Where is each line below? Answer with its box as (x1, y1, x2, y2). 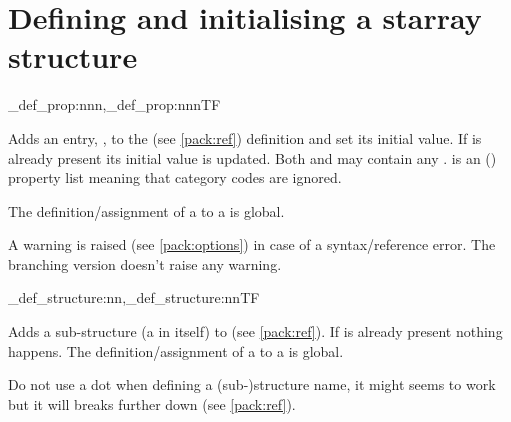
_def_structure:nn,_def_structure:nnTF (8, 287, 260, 308)
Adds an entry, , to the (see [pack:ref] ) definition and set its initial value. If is (8, 127, 482, 148)
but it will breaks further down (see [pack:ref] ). (8, 393, 296, 414)
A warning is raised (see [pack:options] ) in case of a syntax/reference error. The (8, 234, 496, 255)
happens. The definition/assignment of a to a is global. (8, 340, 344, 361)
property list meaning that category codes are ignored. (8, 167, 342, 188)
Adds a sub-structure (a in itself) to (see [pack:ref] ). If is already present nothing (8, 321, 503, 342)
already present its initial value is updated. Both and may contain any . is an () (8, 147, 497, 168)
